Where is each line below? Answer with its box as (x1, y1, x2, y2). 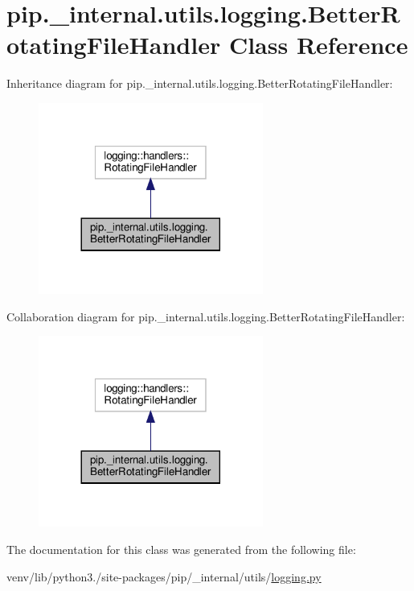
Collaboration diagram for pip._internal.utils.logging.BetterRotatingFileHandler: (6, 308, 405, 324)
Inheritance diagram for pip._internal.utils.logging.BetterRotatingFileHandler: (6, 75, 393, 92)
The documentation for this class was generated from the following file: (6, 540, 356, 557)
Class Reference (228, 28, 408, 61)
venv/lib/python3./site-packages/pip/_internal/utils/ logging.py (6, 568, 322, 585)
